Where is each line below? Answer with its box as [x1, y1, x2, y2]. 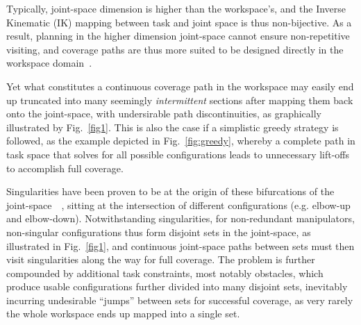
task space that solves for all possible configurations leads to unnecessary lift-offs [6, 147, 350, 161]
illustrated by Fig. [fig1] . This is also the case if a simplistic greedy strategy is [6, 119, 339, 134]
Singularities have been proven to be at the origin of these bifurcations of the [6, 184, 335, 199]
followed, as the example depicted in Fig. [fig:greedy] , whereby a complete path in [6, 133, 355, 148]
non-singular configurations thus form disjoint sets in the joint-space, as [6, 224, 311, 239]
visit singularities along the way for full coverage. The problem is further [6, 252, 315, 267]
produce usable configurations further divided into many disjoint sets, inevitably [6, 279, 348, 294]
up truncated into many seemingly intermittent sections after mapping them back [6, 92, 353, 107]
